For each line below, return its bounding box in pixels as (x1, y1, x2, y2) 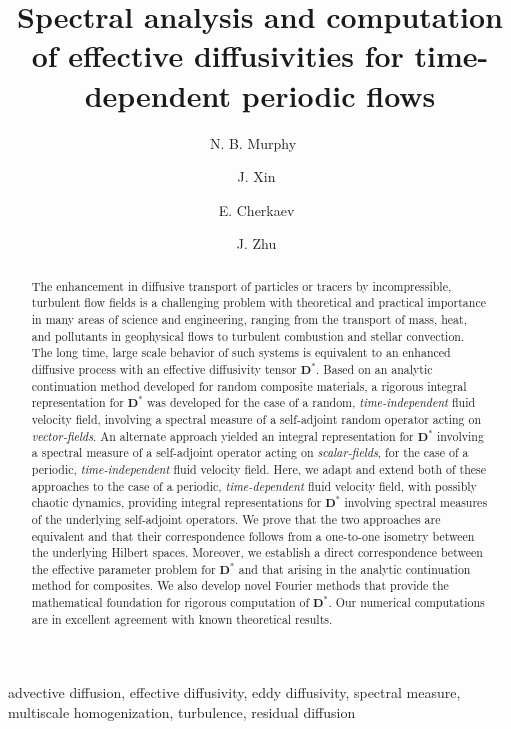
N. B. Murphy (209, 132, 297, 153)
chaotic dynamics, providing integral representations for (31, 494, 322, 511)
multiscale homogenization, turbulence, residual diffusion (8, 702, 356, 723)
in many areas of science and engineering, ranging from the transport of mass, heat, (31, 310, 467, 327)
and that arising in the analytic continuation (238, 560, 471, 577)
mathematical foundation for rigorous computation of (31, 594, 310, 611)
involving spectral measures (344, 494, 488, 511)
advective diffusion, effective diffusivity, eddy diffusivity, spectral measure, (8, 682, 461, 703)
